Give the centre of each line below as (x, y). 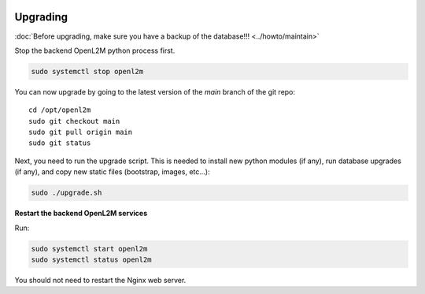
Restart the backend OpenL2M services (81, 214)
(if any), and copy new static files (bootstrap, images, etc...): (112, 172)
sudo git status (60, 143)
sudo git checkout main (74, 121)
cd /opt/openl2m (60, 110)
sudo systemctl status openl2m (92, 259)
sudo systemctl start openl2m (89, 249)
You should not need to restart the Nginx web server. (100, 280)
